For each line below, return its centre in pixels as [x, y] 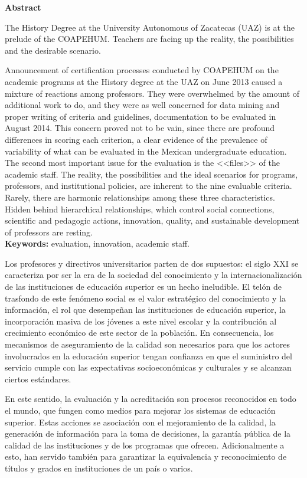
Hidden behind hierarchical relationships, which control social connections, [140, 209]
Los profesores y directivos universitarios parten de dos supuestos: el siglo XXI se [152, 263]
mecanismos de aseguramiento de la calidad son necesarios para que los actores [147, 344]
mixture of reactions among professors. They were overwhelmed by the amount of [152, 93]
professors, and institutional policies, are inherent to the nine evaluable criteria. [148, 186]
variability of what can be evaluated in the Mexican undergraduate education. [146, 151]
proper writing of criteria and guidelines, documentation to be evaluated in [141, 116]
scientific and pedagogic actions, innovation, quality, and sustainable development [152, 220]
